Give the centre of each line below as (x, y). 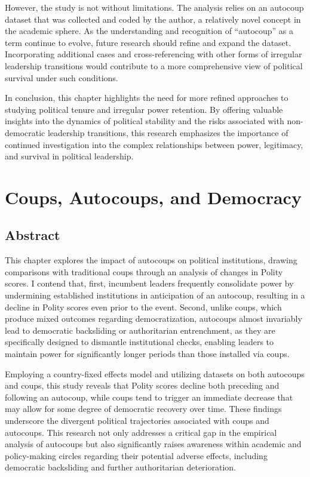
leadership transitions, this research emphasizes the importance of (168, 132)
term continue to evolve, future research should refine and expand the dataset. (148, 42)
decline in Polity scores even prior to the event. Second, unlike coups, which (143, 307)
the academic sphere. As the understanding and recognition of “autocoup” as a (149, 31)
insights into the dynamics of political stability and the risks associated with (145, 121)
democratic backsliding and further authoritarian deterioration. (120, 467)
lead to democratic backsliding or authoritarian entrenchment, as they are (140, 330)
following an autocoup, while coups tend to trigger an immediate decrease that (149, 397)
